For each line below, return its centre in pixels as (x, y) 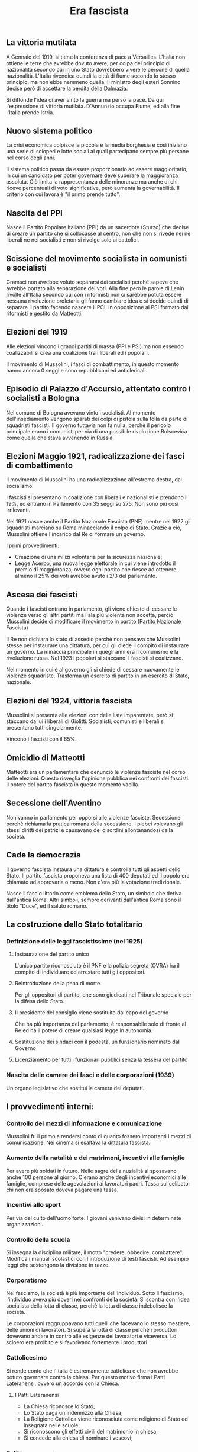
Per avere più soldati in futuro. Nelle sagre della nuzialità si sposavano (91, 1171)
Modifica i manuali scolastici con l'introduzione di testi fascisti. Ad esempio (98, 1259)
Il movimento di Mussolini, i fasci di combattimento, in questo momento (92, 364)
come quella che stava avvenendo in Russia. (60, 438)
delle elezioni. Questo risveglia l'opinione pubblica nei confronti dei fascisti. (98, 778)
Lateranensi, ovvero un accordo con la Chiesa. (63, 1383)
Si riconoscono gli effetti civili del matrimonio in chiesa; (91, 1431)
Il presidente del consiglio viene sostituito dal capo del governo (92, 1013)
